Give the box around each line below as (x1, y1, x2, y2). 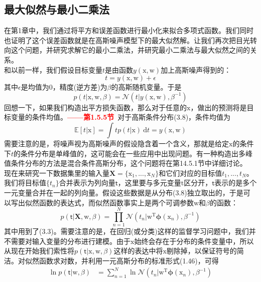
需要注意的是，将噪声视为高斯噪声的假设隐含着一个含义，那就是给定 (4, 138, 229, 148)
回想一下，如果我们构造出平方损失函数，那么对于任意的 (4, 102, 187, 112)
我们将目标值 (4, 177, 46, 188)
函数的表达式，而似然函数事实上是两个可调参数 (39, 197, 194, 207)
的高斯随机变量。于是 (111, 82, 182, 92)
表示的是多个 (214, 177, 257, 188)
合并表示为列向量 (59, 177, 115, 188)
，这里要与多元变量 (117, 177, 181, 188)
